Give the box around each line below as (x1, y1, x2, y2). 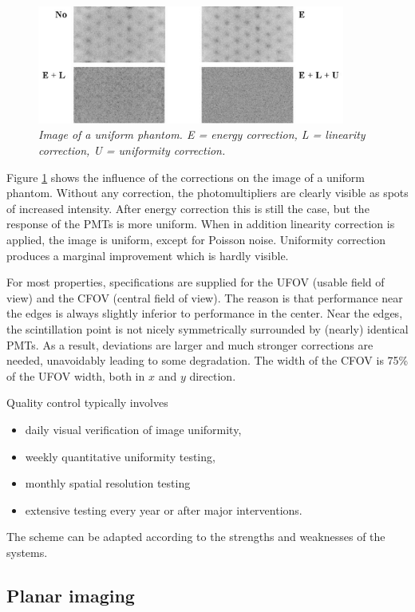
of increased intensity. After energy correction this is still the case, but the (6, 199, 370, 216)
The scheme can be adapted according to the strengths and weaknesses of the (6, 528, 385, 545)
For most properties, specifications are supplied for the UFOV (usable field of (6, 274, 385, 290)
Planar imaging (6, 582, 135, 607)
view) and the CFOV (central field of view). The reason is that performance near (6, 289, 403, 306)
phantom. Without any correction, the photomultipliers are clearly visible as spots (6, 184, 409, 201)
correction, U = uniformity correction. (38, 142, 226, 158)
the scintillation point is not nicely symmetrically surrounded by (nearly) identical (6, 320, 409, 337)
